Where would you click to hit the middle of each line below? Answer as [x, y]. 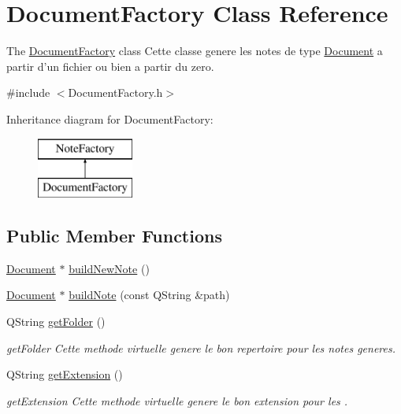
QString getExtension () [65, 374]
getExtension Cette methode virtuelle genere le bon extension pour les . [177, 400]
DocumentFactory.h [115, 92]
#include [28, 92]
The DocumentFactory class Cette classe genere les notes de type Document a [195, 51]
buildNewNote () [109, 268]
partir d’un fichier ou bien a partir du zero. [110, 66]
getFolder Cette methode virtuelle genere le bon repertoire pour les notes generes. [201, 347]
